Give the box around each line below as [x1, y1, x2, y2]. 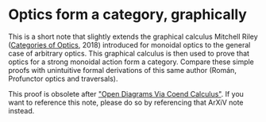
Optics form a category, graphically [8, 6, 248, 24]
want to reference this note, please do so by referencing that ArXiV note [8, 97, 244, 107]
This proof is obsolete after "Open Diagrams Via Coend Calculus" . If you [8, 89, 245, 98]
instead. [8, 105, 35, 116]
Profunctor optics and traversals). [8, 74, 118, 83]
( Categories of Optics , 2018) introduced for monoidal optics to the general [8, 40, 251, 49]
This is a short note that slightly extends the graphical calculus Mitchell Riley [8, 32, 258, 41]
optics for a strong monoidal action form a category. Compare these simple [8, 57, 254, 67]
